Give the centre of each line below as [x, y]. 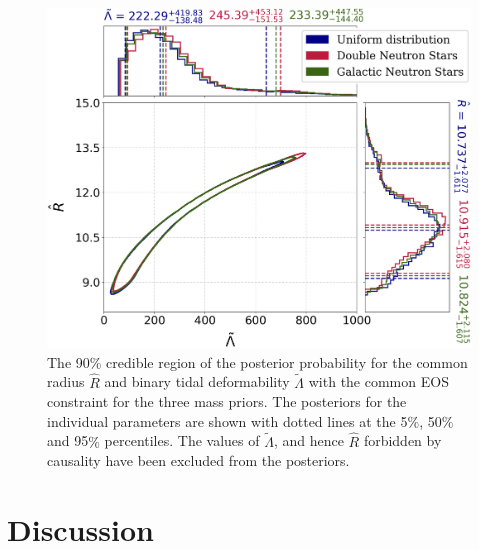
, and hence [308, 440]
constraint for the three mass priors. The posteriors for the [227, 401]
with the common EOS [378, 381]
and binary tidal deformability [197, 381]
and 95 [68, 440]
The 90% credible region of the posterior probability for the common [257, 361]
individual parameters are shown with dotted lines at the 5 [227, 420]
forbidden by [402, 440]
